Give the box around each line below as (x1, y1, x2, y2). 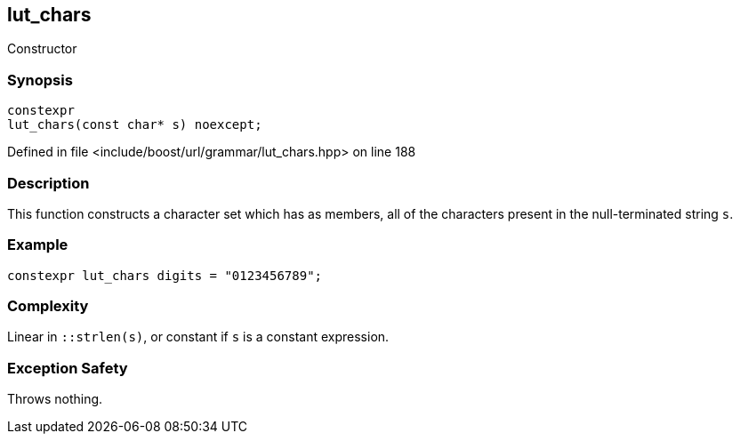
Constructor (7, 41, 77, 57)
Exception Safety (7, 358, 128, 377)
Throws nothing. (7, 391, 103, 407)
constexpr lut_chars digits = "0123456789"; (7, 268, 323, 283)
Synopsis (7, 70, 73, 89)
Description (7, 173, 90, 192)
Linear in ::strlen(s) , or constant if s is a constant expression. (7, 329, 390, 345)
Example (7, 236, 68, 254)
